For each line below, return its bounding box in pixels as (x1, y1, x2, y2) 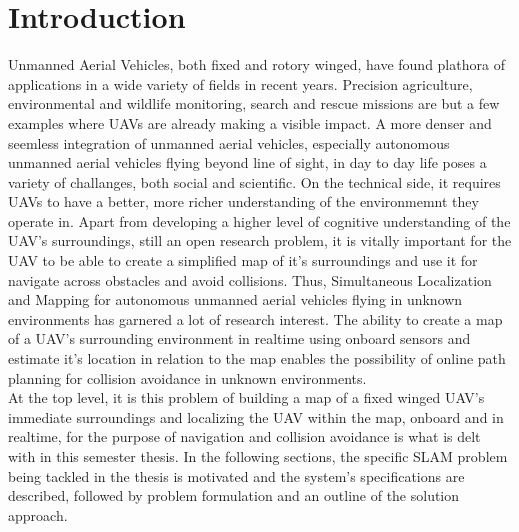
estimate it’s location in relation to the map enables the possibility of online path (8, 348, 506, 369)
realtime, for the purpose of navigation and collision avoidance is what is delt (8, 426, 481, 447)
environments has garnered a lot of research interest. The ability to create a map (8, 308, 503, 329)
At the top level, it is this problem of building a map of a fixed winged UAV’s (8, 387, 485, 408)
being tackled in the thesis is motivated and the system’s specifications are (8, 465, 465, 486)
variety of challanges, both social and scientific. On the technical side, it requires (8, 171, 501, 192)
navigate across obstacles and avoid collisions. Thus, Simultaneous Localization (8, 269, 492, 290)
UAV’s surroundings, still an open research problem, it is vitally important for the (8, 230, 512, 251)
